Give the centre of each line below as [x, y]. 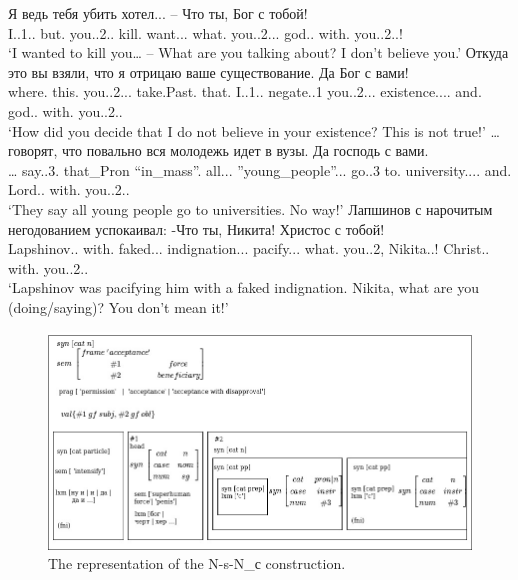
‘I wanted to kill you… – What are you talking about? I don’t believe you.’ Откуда [258, 52]
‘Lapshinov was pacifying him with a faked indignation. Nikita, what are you [244, 287]
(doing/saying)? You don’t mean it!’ [118, 306]
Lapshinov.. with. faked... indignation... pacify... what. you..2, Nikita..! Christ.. [249, 248]
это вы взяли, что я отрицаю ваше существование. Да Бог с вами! [208, 71]
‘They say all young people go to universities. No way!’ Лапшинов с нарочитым [250, 208]
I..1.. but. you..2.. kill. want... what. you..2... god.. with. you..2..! [205, 32]
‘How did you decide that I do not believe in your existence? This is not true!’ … [254, 130]
